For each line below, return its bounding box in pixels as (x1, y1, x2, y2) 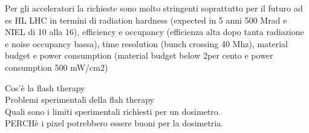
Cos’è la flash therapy (5, 81, 85, 94)
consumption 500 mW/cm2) (5, 60, 108, 73)
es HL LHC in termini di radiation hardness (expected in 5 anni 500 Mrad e (5, 13, 287, 26)
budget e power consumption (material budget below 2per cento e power (5, 49, 273, 62)
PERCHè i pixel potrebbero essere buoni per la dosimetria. (5, 117, 224, 129)
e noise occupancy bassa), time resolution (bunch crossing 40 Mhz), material (5, 37, 288, 50)
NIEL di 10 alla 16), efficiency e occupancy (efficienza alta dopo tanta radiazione (5, 25, 304, 38)
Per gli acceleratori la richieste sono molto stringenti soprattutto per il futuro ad (5, 2, 303, 14)
